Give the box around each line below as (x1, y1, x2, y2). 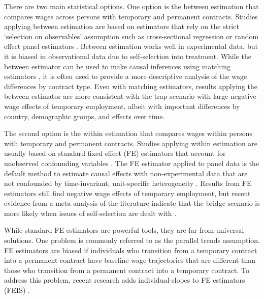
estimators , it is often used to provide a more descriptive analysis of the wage (4, 71, 247, 81)
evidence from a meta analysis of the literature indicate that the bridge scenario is (4, 198, 260, 208)
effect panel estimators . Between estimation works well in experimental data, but (4, 41, 258, 51)
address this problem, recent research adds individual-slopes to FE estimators (4, 275, 245, 285)
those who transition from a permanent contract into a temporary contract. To (4, 264, 250, 275)
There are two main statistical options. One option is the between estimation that (4, 1, 259, 11)
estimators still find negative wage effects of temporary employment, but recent (4, 187, 251, 198)
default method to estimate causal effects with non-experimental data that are (4, 168, 248, 178)
